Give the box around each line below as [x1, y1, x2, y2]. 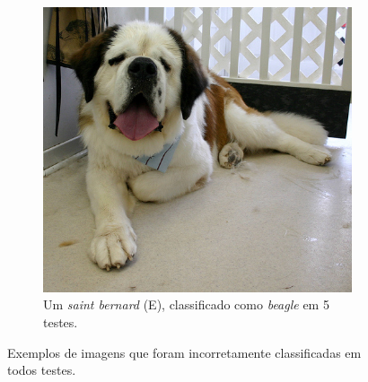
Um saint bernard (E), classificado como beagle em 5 [43, 295, 329, 314]
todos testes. [7, 360, 76, 379]
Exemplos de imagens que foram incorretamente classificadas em [7, 343, 362, 361]
